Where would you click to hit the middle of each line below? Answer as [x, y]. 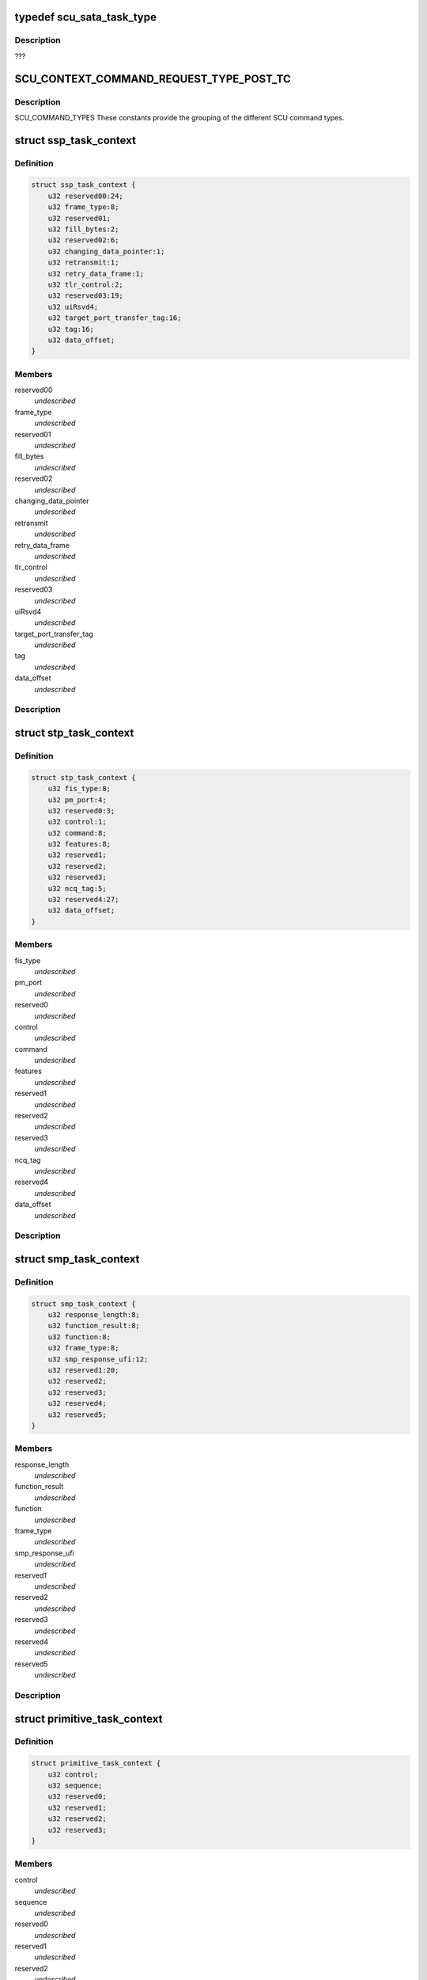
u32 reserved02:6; [83, 240]
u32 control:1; [77, 822]
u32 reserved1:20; [83, 1371]
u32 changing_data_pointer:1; [106, 251]
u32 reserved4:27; [83, 900]
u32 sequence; [75, 1786]
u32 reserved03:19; [86, 296]
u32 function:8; [79, 1337]
